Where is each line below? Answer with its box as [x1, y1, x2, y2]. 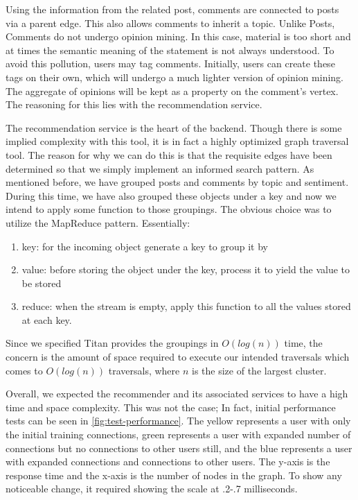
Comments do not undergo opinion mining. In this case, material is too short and [6, 29, 351, 44]
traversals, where [108, 363, 180, 377]
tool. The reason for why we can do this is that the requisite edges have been [6, 147, 332, 162]
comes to [6, 363, 43, 377]
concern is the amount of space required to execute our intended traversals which [6, 350, 350, 364]
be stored [21, 275, 62, 290]
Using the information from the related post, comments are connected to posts [6, 2, 339, 16]
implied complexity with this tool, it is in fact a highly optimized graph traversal [6, 134, 349, 148]
